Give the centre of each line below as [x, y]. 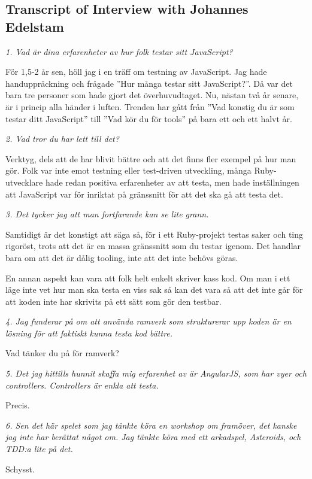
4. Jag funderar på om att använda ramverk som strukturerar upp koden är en [149, 321]
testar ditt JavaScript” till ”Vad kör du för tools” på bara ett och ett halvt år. [149, 118]
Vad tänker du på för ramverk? [62, 353]
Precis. [18, 405]
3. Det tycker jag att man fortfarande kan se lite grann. [107, 214]
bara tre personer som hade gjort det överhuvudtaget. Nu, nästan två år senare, [152, 95]
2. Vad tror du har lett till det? [62, 139]
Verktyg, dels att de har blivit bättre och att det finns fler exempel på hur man [151, 158]
